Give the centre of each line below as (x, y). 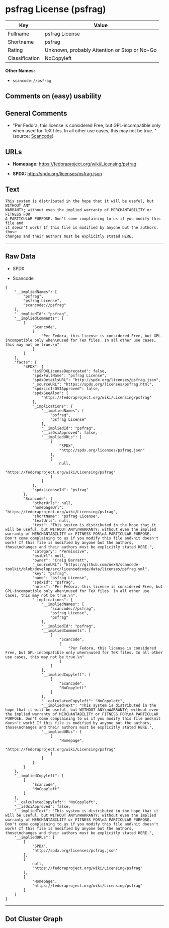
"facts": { (26, 362)
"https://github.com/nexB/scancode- (102, 565)
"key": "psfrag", (50, 573)
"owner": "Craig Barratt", (60, 560)
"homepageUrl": (48, 507)
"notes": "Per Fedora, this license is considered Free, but (98, 587)
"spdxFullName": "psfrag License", (69, 376)
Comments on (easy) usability (53, 96)
